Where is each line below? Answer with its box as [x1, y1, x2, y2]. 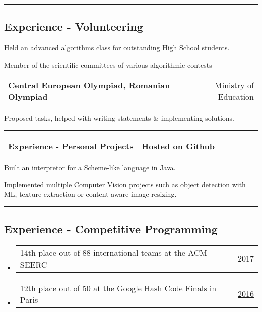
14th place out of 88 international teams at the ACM [20, 246, 208, 258]
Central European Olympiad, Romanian [8, 79, 170, 91]
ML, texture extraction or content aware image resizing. [4, 189, 177, 199]
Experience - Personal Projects [8, 140, 134, 152]
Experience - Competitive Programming [4, 221, 218, 237]
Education [218, 91, 254, 103]
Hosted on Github [141, 140, 215, 152]
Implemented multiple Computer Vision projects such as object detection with [4, 179, 246, 189]
